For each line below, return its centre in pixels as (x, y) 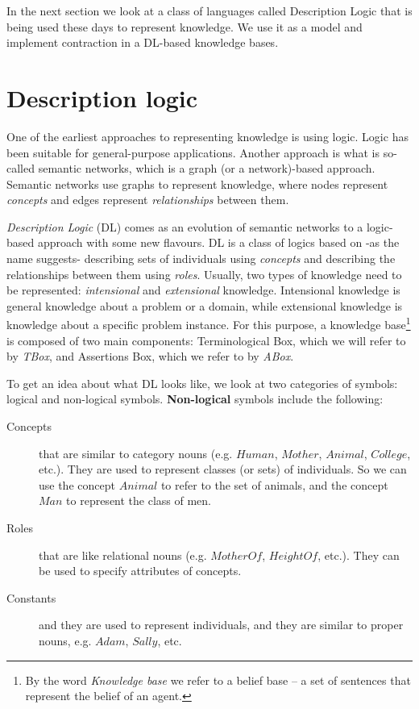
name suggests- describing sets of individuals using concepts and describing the (201, 259)
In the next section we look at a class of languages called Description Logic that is (209, 10)
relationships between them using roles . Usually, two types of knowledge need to (204, 274)
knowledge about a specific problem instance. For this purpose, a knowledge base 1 (209, 323)
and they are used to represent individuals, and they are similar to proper (221, 625)
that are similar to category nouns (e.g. (136, 453)
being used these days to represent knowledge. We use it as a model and (185, 26)
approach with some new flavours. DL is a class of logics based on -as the (218, 242)
